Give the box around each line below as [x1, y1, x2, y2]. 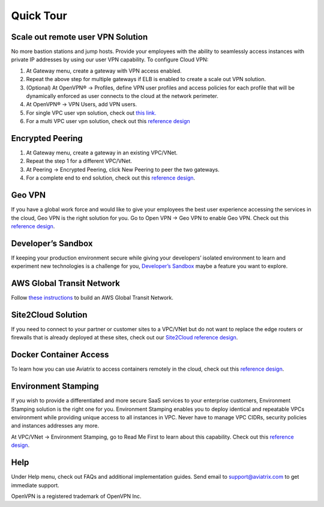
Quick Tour [11, 9, 67, 22]
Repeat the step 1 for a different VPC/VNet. [26, 157, 132, 165]
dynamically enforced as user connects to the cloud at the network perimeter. [26, 93, 218, 100]
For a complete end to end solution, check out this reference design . [26, 174, 196, 181]
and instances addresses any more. [11, 422, 100, 430]
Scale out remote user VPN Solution [11, 32, 148, 42]
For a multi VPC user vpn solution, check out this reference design [26, 118, 190, 125]
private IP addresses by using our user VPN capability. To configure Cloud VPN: [11, 56, 209, 63]
